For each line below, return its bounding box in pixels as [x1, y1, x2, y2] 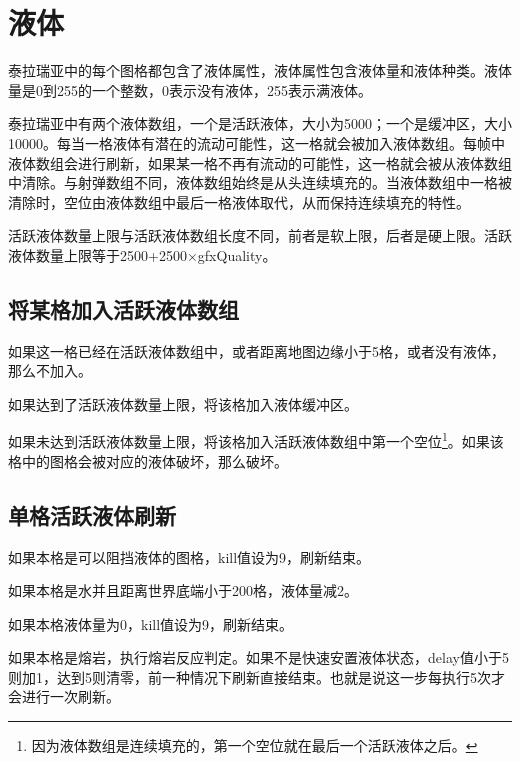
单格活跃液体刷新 [8, 499, 176, 530]
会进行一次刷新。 [8, 686, 120, 707]
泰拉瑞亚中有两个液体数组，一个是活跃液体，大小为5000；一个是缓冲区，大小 [8, 113, 512, 134]
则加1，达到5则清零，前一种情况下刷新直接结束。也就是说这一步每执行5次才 [8, 666, 505, 687]
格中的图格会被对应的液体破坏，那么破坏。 [8, 450, 288, 471]
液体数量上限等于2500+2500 [8, 244, 187, 265]
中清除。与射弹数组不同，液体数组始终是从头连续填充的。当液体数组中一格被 [8, 172, 512, 193]
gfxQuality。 [197, 244, 277, 265]
